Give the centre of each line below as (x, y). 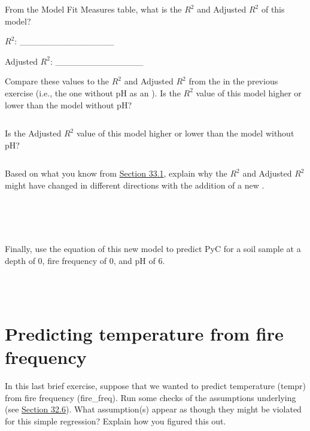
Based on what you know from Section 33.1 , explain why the (116, 173)
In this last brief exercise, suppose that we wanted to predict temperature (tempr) (156, 386)
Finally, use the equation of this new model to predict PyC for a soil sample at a (153, 249)
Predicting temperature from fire (144, 333)
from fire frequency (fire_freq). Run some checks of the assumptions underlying (151, 397)
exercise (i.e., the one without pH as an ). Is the (93, 92)
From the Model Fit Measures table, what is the (93, 9)
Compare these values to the (57, 81)
